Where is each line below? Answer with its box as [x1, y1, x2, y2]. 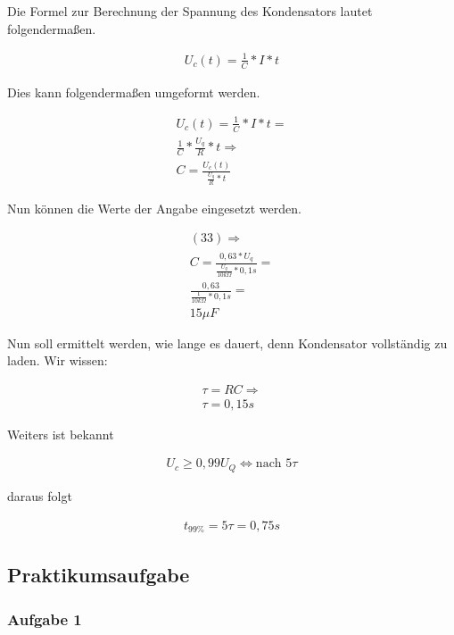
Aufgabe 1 [7, 607, 82, 630]
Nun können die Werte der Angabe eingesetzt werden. [7, 198, 301, 217]
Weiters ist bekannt [7, 424, 114, 443]
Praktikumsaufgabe [7, 561, 190, 589]
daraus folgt [7, 486, 72, 505]
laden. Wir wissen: [7, 351, 108, 370]
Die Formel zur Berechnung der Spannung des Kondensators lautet [7, 2, 373, 20]
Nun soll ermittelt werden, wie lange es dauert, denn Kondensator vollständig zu [7, 333, 448, 352]
